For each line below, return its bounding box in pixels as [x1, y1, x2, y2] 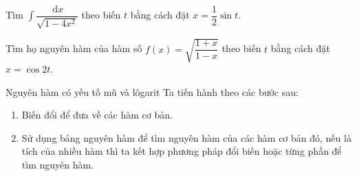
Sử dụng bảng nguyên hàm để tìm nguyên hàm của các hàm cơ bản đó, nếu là [21, 130, 351, 144]
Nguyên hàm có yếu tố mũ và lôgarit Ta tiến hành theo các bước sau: [6, 84, 299, 99]
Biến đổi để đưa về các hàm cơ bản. [21, 108, 173, 122]
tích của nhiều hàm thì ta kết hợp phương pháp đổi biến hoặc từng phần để [21, 144, 342, 158]
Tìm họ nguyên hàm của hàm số [6, 41, 142, 55]
